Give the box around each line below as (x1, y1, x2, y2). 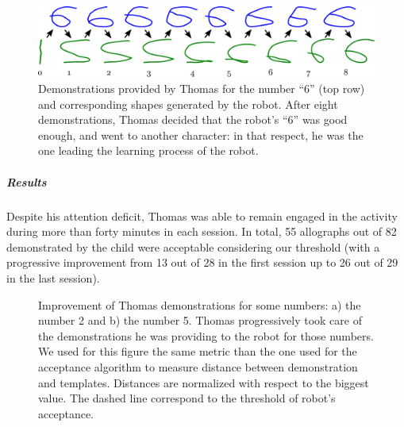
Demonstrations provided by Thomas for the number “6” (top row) (38, 80, 365, 97)
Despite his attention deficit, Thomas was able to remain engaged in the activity (6, 207, 398, 224)
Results (6, 173, 47, 190)
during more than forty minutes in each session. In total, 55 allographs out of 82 (6, 223, 397, 240)
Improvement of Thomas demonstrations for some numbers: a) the (38, 296, 361, 313)
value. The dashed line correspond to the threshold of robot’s (38, 390, 336, 406)
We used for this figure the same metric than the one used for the (38, 343, 357, 360)
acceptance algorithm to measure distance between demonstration (38, 358, 358, 375)
